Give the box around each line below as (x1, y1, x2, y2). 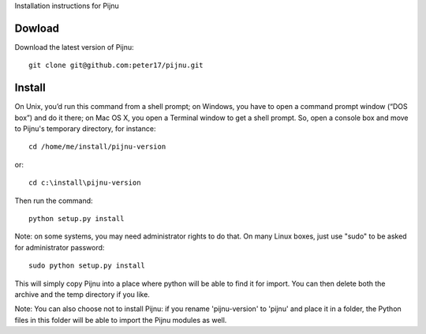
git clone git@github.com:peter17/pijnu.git (28, 61, 204, 70)
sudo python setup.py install (28, 261, 146, 270)
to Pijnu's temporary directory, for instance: (14, 123, 156, 133)
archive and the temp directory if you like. (14, 289, 150, 299)
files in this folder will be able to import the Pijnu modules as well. (14, 315, 227, 325)
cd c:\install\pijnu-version (28, 178, 141, 187)
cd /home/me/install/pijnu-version (28, 142, 166, 152)
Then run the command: (14, 196, 94, 205)
